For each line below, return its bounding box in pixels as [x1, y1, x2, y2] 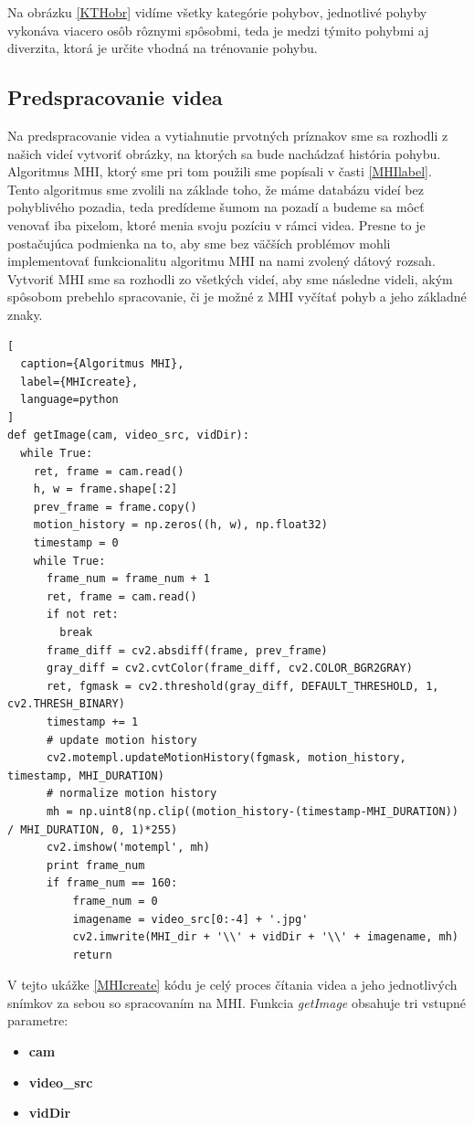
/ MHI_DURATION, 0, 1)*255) [7, 823, 178, 836]
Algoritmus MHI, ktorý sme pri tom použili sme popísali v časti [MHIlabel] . [7, 162, 432, 181]
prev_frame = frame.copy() [33, 500, 197, 514]
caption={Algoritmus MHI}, [20, 357, 184, 371]
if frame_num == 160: [46, 876, 178, 890]
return [72, 948, 112, 961]
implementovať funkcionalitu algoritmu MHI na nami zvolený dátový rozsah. [7, 251, 436, 271]
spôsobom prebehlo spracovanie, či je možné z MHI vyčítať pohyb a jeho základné [7, 287, 467, 306]
